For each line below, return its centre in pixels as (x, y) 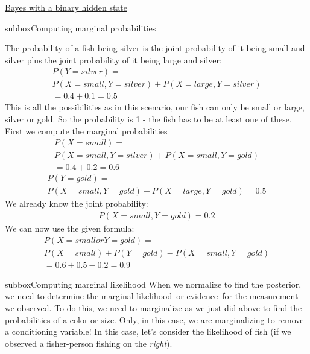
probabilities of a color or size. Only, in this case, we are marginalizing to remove (154, 319)
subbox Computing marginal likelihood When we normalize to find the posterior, (153, 284)
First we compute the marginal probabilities (86, 131)
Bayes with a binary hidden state (66, 7)
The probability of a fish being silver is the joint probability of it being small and (155, 48)
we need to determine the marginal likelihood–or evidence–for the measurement (152, 296)
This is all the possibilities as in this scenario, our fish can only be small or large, (155, 107)
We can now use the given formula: (70, 228)
